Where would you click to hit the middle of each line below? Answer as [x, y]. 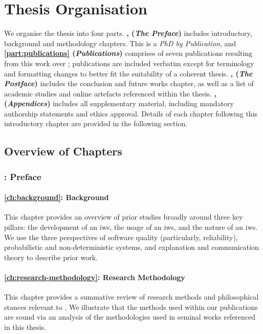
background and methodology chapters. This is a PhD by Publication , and [120, 43]
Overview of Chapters [63, 151]
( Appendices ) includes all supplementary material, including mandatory [119, 103]
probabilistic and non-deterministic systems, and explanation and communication [131, 247]
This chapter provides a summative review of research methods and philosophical [131, 297]
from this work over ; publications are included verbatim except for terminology [129, 63]
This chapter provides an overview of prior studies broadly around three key [124, 217]
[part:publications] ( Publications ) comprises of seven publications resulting [128, 53]
